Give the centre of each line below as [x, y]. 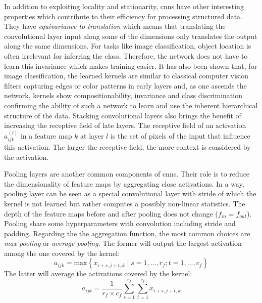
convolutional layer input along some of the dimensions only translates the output [131, 36]
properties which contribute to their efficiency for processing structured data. [123, 16]
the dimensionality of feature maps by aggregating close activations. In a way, [124, 183]
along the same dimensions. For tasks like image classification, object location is [128, 46]
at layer [92, 135]
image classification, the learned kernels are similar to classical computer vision [126, 76]
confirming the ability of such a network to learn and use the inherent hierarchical [131, 105]
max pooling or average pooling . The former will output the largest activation [123, 243]
